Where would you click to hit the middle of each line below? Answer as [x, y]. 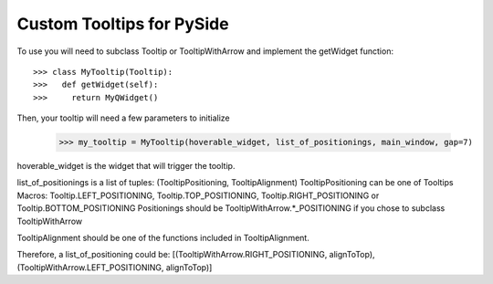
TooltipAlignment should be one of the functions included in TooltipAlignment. [163, 238]
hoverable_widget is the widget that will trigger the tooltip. [126, 166]
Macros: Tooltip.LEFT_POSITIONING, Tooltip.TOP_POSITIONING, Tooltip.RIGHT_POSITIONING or [198, 195]
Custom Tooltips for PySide [123, 24]
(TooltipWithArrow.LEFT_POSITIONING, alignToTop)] [115, 267]
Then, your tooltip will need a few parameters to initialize [123, 118]
